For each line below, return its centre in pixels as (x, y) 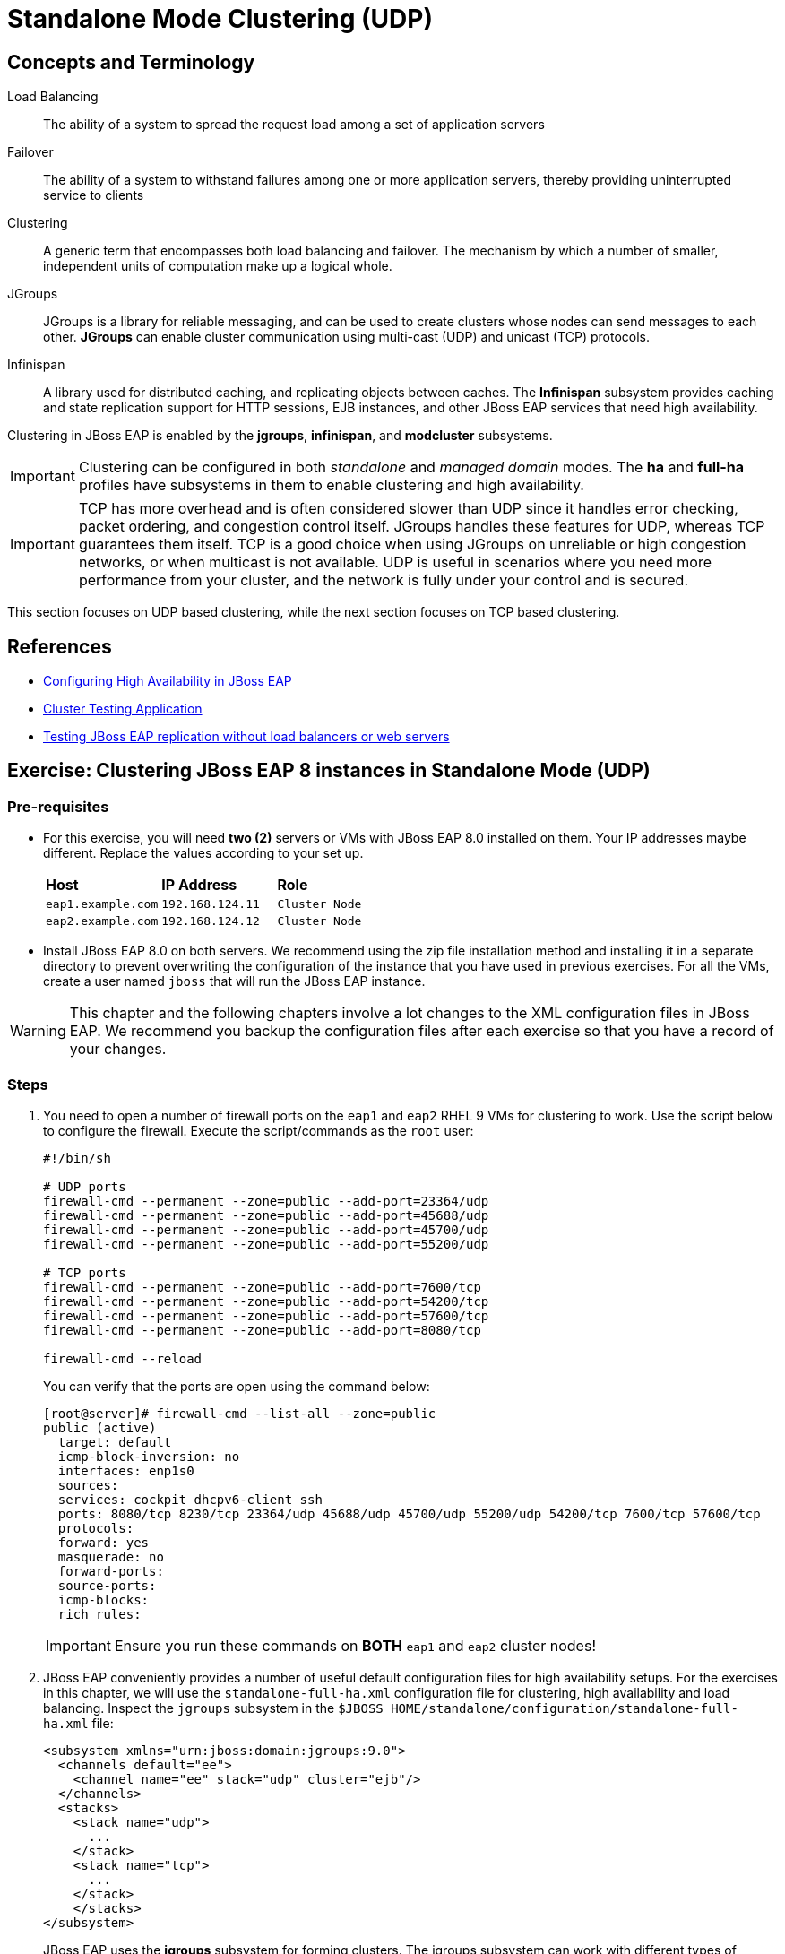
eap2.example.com (102, 921)
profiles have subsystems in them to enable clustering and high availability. (331, 485)
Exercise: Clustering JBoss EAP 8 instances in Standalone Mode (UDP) (329, 771)
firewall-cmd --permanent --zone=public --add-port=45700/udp (266, 1229)
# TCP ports (85, 1272)
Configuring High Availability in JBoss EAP (168, 681)
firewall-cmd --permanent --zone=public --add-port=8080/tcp (262, 1330)
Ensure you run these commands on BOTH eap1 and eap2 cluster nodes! (355, 1645)
